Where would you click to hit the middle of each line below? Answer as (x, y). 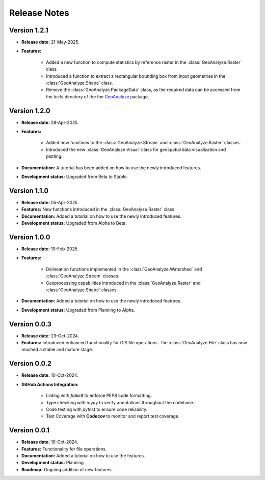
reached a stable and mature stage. (57, 350)
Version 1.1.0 (29, 191)
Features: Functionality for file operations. (64, 449)
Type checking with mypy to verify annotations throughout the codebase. (120, 402)
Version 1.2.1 (29, 30)
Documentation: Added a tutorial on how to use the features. (83, 456)
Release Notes (39, 13)
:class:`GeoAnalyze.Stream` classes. (83, 276)
